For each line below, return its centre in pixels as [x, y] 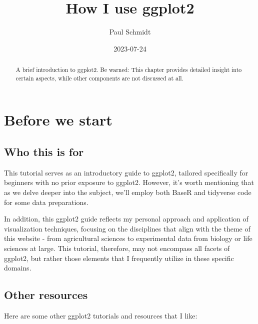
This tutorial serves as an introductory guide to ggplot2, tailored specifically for [126, 172]
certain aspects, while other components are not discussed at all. [99, 78]
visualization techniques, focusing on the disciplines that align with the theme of [127, 228]
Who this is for [44, 151]
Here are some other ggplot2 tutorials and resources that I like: [101, 315]
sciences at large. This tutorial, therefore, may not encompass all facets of [117, 248]
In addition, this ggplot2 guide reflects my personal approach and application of [126, 219]
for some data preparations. [46, 202]
